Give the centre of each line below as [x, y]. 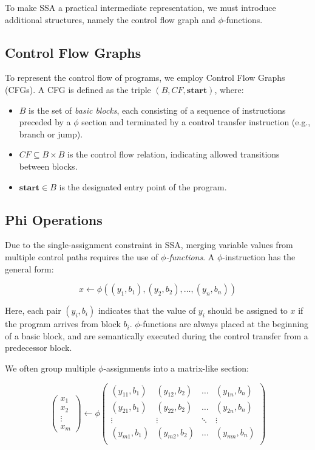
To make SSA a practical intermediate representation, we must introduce [141, 7]
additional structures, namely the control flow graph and [110, 19]
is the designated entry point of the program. [143, 186]
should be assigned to [248, 310]
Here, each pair [33, 310]
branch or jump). [51, 133]
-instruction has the [259, 256]
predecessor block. [39, 348]
